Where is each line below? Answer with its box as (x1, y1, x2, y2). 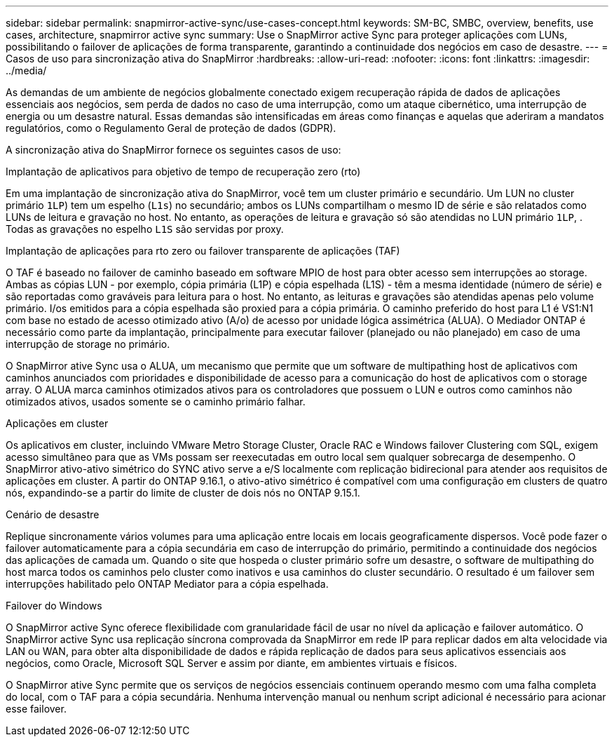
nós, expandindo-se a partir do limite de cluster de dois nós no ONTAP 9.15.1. (6, 487, 360, 499)
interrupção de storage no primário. (6, 338, 170, 350)
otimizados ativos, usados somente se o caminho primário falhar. (6, 396, 306, 407)
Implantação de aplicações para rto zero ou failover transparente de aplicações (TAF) (6, 245, 400, 257)
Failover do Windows (6, 600, 102, 612)
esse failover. (6, 703, 67, 715)
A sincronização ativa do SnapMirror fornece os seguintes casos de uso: (6, 144, 341, 156)
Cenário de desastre (6, 508, 100, 520)
